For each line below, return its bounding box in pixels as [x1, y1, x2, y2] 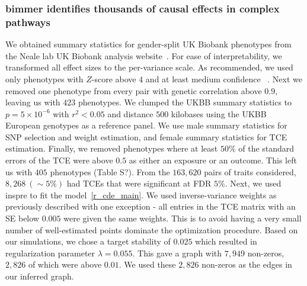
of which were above [28, 258, 102, 271]
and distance [107, 107, 153, 120]
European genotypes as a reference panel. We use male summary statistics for [5, 119, 287, 131]
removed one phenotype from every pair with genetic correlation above [5, 84, 262, 97]
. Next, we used [225, 177, 282, 189]
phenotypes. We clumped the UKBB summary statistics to [78, 96, 292, 108]
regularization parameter [5, 246, 95, 259]
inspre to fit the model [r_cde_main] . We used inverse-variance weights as [5, 188, 277, 201]
